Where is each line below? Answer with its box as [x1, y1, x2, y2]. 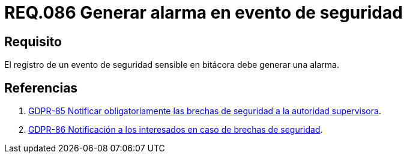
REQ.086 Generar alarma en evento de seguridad [4, 2, 403, 23]
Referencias [4, 80, 78, 96]
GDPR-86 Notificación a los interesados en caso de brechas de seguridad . [28, 124, 323, 135]
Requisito [4, 34, 62, 49]
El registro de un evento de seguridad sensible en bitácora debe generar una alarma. [4, 59, 339, 70]
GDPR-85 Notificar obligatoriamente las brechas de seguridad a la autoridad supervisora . [28, 106, 381, 117]
